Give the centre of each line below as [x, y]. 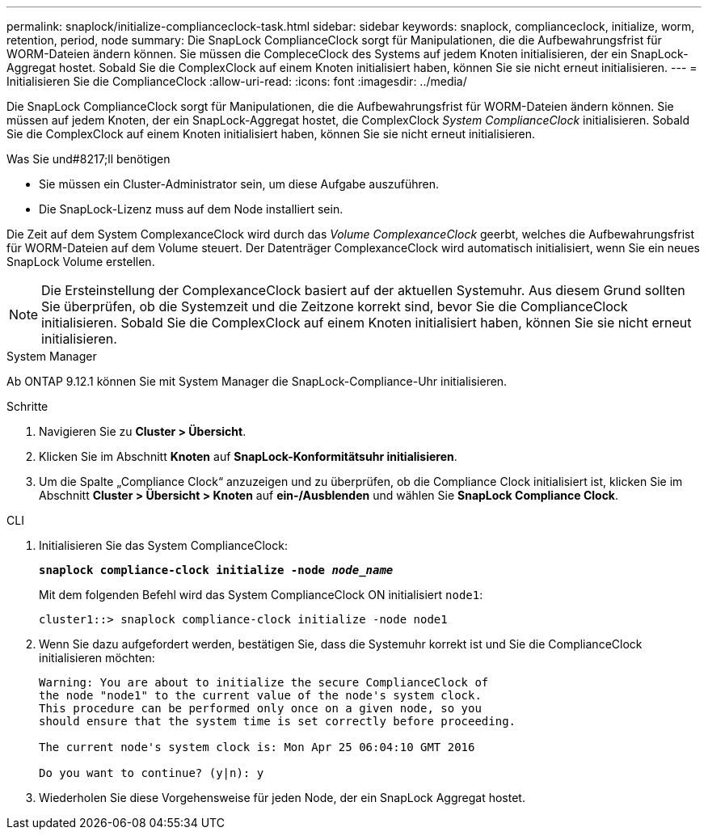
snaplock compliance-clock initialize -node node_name [216, 570]
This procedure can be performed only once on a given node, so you [260, 708]
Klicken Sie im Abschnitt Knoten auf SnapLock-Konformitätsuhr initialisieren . [248, 456]
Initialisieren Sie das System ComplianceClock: [163, 545]
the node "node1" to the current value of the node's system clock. [260, 695]
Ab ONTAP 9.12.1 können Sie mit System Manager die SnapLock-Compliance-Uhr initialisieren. [257, 381]
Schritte [27, 406]
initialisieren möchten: [97, 658]
